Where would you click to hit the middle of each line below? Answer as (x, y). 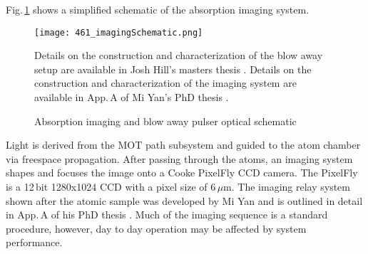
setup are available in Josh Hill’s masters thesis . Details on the (173, 69)
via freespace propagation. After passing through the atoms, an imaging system (179, 158)
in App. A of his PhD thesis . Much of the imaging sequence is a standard (167, 215)
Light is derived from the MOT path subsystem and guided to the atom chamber (183, 145)
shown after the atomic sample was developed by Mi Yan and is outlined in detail (184, 200)
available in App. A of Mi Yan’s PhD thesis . (132, 97)
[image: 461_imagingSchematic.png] (119, 32)
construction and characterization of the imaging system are (165, 83)
